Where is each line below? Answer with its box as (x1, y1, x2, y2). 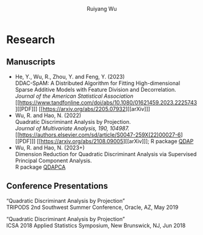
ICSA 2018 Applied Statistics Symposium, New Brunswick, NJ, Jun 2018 (6, 222, 186, 229)
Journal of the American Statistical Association (15, 92, 134, 100)
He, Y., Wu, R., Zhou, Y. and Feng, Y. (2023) (15, 73, 125, 80)
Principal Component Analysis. (15, 157, 92, 164)
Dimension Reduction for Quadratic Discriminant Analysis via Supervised (15, 150, 197, 157)
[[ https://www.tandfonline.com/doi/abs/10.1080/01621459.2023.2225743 (15, 98, 198, 106)
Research (6, 33, 56, 46)
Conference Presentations (6, 181, 108, 191)
